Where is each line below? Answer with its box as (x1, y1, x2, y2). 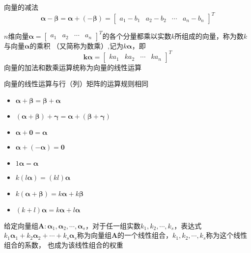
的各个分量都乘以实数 (102, 30, 171, 41)
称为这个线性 (206, 230, 248, 240)
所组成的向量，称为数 (174, 30, 244, 41)
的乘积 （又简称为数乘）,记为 (29, 40, 123, 51)
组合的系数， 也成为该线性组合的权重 (4, 240, 123, 250)
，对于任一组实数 (85, 220, 140, 230)
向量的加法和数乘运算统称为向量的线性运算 (4, 62, 141, 72)
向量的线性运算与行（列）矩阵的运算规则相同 (4, 78, 148, 89)
